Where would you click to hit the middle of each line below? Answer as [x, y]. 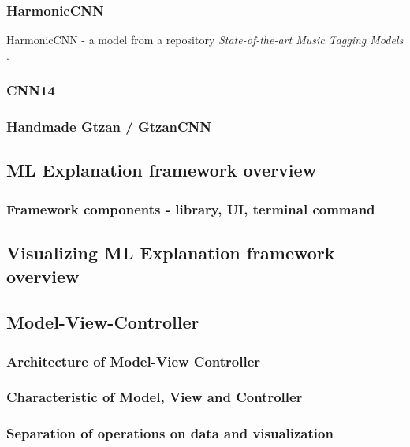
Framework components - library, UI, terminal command [191, 209]
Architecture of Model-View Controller [134, 361]
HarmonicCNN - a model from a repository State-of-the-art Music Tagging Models [205, 40]
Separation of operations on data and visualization [170, 433]
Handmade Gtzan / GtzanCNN [109, 127]
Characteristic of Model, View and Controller [155, 397]
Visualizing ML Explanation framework [171, 253]
